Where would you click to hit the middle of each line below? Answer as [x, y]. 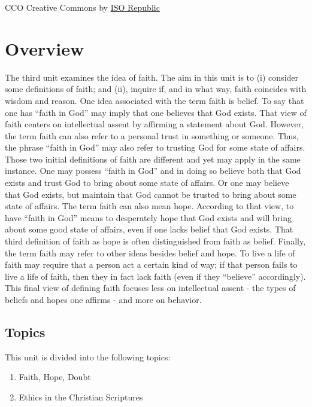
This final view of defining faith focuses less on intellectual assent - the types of [150, 288]
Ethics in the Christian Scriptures [81, 397]
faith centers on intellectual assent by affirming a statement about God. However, [155, 124]
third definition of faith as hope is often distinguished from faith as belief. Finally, [155, 241]
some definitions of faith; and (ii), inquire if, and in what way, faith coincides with [156, 89]
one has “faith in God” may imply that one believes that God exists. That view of [156, 112]
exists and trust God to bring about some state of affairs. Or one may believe [147, 183]
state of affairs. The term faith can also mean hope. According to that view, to [149, 206]
